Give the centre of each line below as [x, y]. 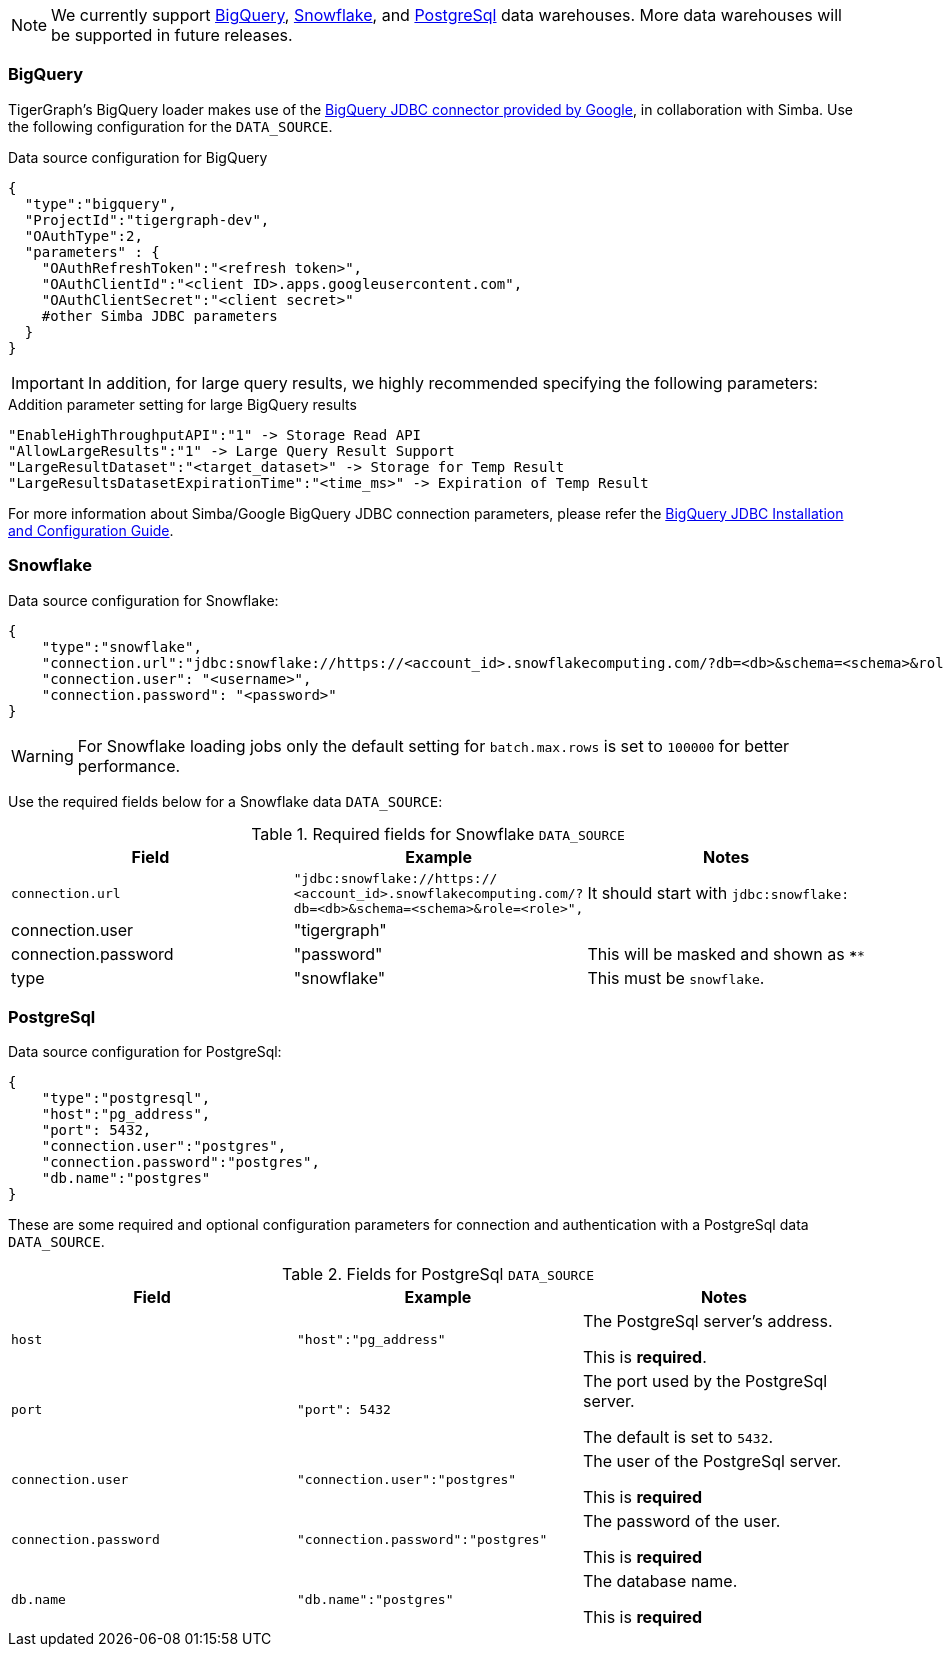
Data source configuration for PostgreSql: [145, 1052]
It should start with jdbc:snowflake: [718, 893]
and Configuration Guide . [91, 530]
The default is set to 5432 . [678, 1437]
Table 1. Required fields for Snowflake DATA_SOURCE [438, 833]
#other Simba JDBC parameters [159, 315]
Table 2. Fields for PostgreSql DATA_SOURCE [438, 1274]
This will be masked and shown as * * [726, 953]
